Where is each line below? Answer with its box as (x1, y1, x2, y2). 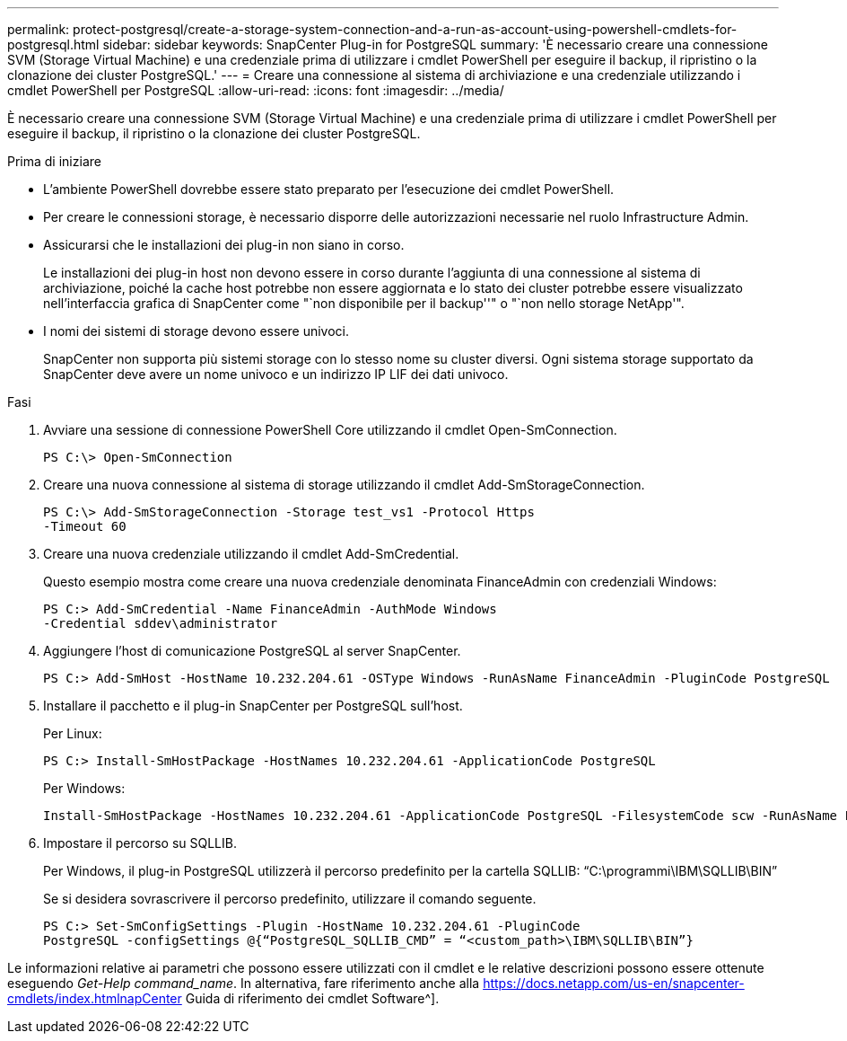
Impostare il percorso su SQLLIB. (43, 835, 237, 851)
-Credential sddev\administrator (43, 616, 278, 631)
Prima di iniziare (7, 154, 101, 169)
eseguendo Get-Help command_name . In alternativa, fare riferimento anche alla (7, 975, 480, 991)
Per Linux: (43, 726, 102, 741)
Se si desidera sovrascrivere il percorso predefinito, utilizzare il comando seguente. (43, 891, 537, 906)
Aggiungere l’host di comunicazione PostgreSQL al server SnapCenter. (43, 643, 461, 658)
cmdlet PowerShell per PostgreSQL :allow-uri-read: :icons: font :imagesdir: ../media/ (7, 83, 504, 98)
